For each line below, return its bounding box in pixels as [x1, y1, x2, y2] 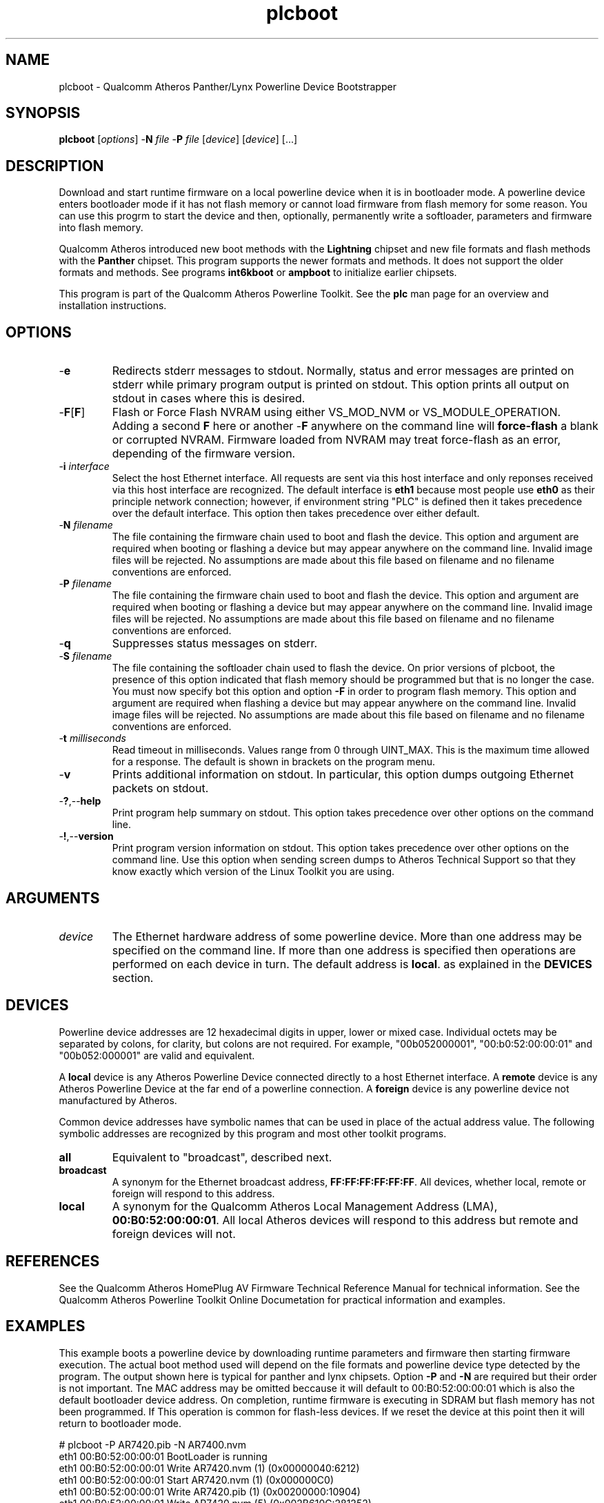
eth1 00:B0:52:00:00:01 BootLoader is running [59, 1450, 268, 1462]
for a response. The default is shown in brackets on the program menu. [112, 756, 435, 768]
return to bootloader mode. [59, 1417, 182, 1429]
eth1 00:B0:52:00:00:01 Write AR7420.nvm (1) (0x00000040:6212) [59, 1462, 360, 1474]
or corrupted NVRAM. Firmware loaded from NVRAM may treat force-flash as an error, [112, 433, 561, 447]
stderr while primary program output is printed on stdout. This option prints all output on [112, 377, 570, 392]
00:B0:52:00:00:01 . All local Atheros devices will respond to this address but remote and [112, 1212, 578, 1227]
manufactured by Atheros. [59, 1094, 177, 1106]
